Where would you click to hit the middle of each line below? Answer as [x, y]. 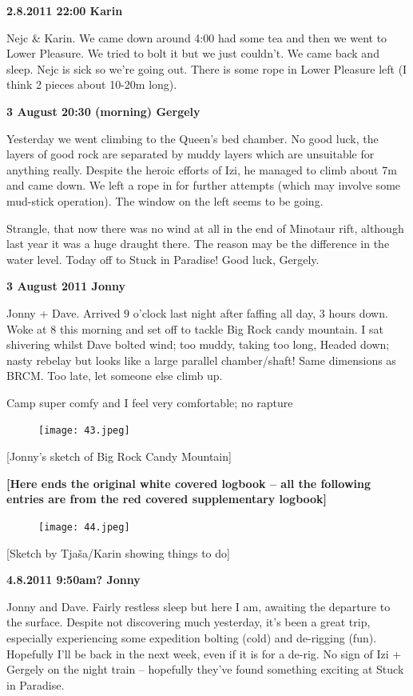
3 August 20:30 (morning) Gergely [103, 111]
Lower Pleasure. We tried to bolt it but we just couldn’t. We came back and [193, 53]
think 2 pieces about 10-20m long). [92, 84]
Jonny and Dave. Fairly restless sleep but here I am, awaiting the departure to [199, 606]
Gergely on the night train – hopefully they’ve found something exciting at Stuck [205, 669]
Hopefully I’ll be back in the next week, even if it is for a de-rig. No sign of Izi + [204, 653]
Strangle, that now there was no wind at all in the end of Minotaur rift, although [205, 228]
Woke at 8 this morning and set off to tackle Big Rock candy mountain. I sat [195, 328]
